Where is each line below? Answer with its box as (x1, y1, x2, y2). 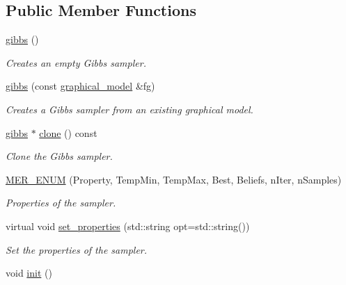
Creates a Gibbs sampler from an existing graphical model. (6, 101, 253, 116)
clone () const (39, 125, 97, 140)
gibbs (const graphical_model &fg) (6, 79, 155, 93)
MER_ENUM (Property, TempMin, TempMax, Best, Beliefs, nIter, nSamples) (6, 172, 342, 186)
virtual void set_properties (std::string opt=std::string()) (6, 218, 250, 233)
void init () (6, 266, 52, 280)
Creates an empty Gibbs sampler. (6, 55, 146, 70)
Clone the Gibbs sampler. (6, 149, 113, 163)
